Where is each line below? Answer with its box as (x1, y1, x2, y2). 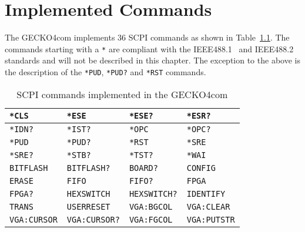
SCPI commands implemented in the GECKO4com (16, 87, 228, 101)
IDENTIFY (186, 189, 226, 199)
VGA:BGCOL (129, 201, 173, 211)
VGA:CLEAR (186, 201, 230, 211)
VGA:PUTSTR (186, 214, 235, 224)
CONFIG (186, 163, 216, 173)
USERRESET (66, 201, 110, 211)
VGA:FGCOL (129, 214, 173, 224)
